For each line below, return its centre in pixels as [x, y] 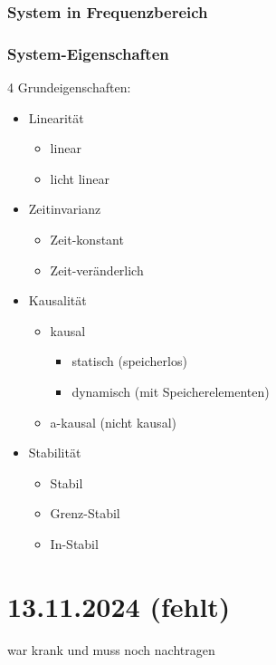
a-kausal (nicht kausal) [113, 422]
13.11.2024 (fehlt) [119, 606]
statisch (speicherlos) [129, 361]
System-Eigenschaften [88, 53]
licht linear [80, 178]
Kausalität [57, 300]
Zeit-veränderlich [97, 270]
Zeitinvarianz [65, 209]
